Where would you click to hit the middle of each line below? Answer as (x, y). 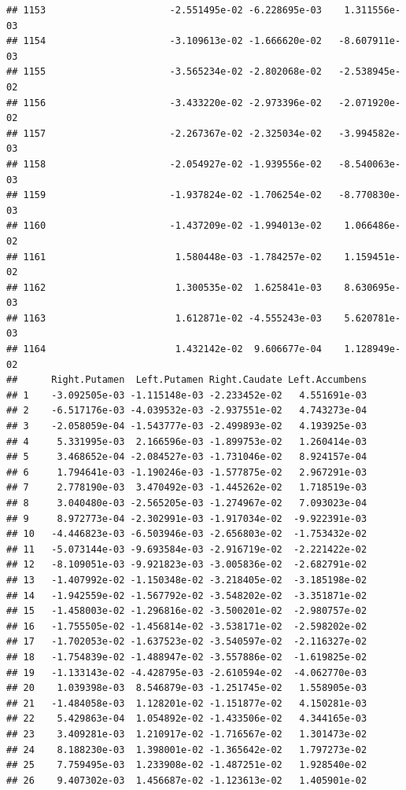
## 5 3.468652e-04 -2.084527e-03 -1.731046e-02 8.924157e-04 (187, 457)
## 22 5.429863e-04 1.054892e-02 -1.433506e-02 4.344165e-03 (187, 719)
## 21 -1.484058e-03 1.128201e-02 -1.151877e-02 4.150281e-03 (187, 703)
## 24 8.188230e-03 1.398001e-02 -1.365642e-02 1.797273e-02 (187, 750)
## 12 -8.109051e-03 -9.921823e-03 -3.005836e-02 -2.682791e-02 (187, 565)
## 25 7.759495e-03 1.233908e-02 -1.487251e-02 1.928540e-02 (187, 765)
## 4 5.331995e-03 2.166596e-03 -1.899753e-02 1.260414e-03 (187, 441)
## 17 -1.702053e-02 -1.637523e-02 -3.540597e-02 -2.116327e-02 (187, 642)
